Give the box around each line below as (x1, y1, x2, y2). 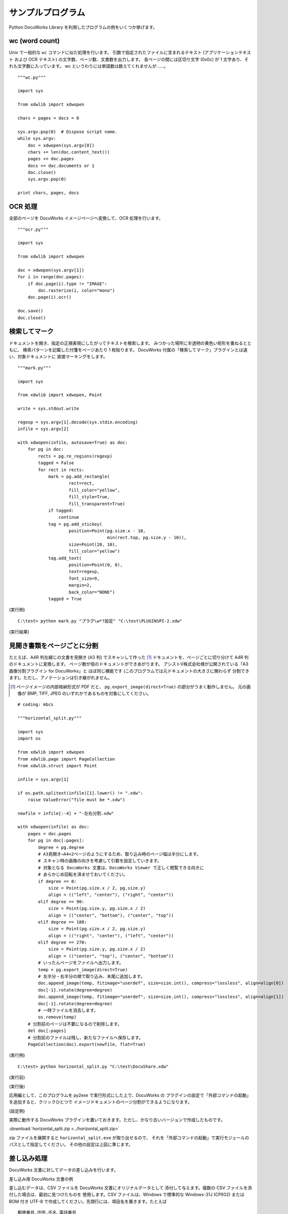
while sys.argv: (17, 136, 56, 141)
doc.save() (17, 308, 44, 314)
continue (58, 515, 80, 520)
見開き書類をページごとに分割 (9, 641, 99, 650)
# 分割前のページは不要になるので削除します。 (27, 1021, 122, 1027)
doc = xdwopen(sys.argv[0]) (27, 142, 95, 148)
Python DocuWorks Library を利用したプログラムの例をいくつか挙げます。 (9, 24, 157, 30)
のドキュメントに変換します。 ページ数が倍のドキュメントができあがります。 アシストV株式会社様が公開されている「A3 (9, 661, 249, 667)
